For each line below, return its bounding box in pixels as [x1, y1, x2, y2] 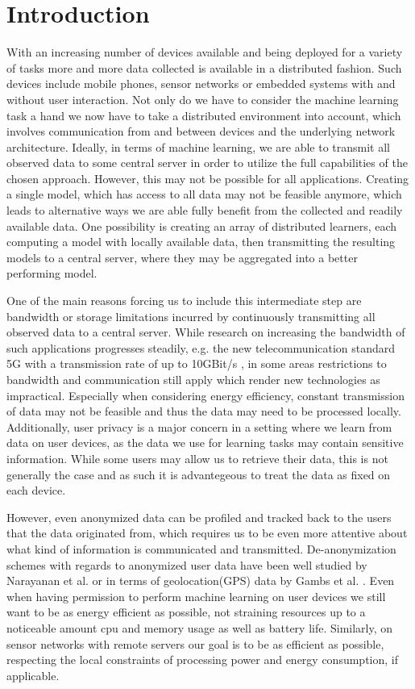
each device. [6, 482, 66, 499]
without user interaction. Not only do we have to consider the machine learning [6, 90, 399, 107]
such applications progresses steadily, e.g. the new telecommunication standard [6, 339, 396, 356]
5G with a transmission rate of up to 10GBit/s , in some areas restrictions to [6, 355, 387, 372]
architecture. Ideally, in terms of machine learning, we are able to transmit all [6, 138, 390, 155]
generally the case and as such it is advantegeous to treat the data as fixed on [6, 466, 391, 482]
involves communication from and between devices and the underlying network [6, 123, 396, 140]
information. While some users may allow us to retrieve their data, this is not [6, 449, 388, 466]
